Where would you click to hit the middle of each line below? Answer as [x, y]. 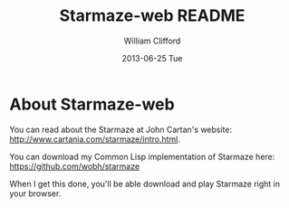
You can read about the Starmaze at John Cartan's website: [121, 129]
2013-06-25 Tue [152, 58]
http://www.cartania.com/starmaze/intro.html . [95, 139]
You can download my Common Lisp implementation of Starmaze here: [142, 156]
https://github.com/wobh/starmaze [75, 166]
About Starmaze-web [92, 104]
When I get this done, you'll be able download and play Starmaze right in [145, 184]
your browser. [35, 193]
